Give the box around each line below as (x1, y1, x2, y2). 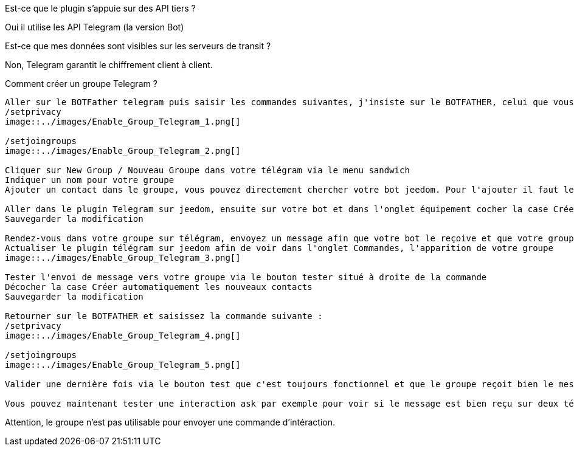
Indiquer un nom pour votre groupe (5, 175, 175, 185)
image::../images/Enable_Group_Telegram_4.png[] (5, 331, 241, 340)
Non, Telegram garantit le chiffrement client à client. (5, 60, 213, 70)
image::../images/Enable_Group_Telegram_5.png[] (5, 360, 241, 370)
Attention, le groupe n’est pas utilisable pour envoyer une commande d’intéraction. (5, 417, 336, 427)
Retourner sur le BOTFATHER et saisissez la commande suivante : (5, 311, 323, 321)
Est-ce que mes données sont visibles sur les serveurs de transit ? (5, 41, 271, 51)
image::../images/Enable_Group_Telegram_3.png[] (5, 253, 241, 263)
